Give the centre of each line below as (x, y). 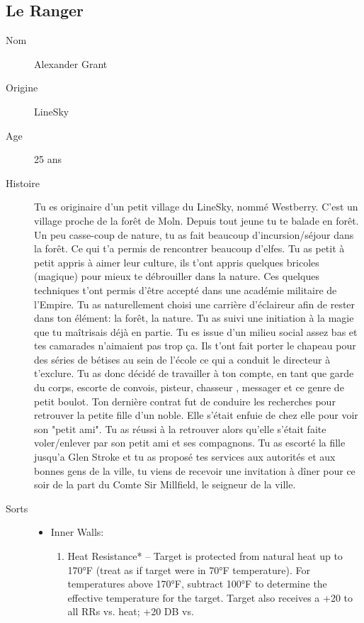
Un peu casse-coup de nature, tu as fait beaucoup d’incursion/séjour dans (194, 234)
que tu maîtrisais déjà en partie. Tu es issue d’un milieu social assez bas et (196, 331)
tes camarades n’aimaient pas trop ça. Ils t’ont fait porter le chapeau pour (195, 346)
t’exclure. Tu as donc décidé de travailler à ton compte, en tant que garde (194, 373)
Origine (22, 88)
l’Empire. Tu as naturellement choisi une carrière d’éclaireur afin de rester (195, 304)
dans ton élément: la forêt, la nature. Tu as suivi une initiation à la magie (194, 318)
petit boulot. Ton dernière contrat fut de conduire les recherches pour (185, 401)
